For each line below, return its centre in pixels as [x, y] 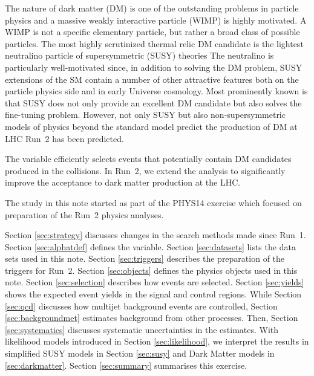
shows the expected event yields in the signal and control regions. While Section [153, 294]
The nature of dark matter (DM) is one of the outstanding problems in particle [152, 8]
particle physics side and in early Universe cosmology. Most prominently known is [156, 91]
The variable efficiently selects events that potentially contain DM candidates [148, 159]
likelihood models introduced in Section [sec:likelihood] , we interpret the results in [157, 341]
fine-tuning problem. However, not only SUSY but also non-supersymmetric [145, 115]
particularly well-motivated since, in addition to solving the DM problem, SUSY [154, 67]
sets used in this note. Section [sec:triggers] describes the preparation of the [145, 258]
